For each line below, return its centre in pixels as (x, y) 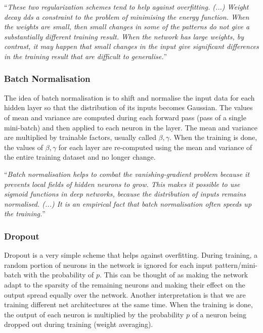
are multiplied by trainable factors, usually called (80, 137)
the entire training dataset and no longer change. (80, 157)
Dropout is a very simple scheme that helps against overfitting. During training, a (131, 255)
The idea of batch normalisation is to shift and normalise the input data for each (129, 97)
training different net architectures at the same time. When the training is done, (128, 304)
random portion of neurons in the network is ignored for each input (108, 265)
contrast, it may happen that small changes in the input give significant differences (131, 46)
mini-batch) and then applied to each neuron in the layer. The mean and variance (131, 127)
